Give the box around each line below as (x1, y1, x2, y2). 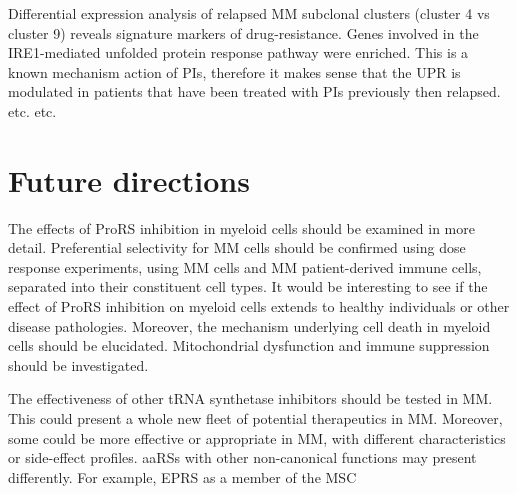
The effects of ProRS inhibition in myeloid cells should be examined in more (8, 217, 475, 238)
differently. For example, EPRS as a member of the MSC (8, 466, 357, 487)
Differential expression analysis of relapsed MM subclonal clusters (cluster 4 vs (8, 3, 490, 23)
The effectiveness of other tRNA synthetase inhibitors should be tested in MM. (8, 388, 493, 409)
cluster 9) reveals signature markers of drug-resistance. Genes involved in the (8, 22, 479, 43)
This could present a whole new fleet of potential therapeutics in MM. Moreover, (8, 408, 503, 429)
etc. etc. (8, 100, 57, 121)
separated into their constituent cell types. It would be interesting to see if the (8, 276, 488, 297)
